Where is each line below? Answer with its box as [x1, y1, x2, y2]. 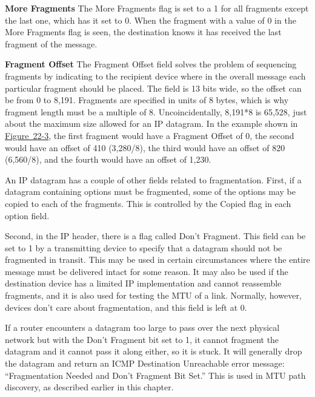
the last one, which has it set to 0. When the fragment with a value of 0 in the [5, 13, 296, 26]
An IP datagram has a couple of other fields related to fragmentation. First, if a [5, 173, 302, 186]
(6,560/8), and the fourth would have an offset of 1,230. [5, 153, 211, 166]
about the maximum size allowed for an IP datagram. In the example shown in [5, 117, 298, 130]
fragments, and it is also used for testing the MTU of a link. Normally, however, [5, 289, 302, 302]
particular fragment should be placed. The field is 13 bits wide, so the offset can [5, 81, 302, 94]
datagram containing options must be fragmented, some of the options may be [5, 185, 296, 198]
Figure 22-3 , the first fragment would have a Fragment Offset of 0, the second [5, 129, 294, 141]
